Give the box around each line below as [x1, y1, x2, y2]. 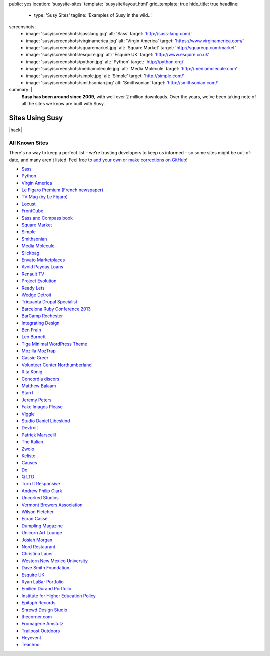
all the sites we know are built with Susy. [21, 101, 105, 107]
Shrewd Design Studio [21, 607, 67, 613]
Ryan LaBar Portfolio [21, 578, 64, 585]
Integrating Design [21, 320, 60, 326]
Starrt [21, 390, 34, 396]
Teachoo [21, 642, 40, 648]
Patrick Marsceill [21, 432, 56, 438]
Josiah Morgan [21, 537, 53, 543]
